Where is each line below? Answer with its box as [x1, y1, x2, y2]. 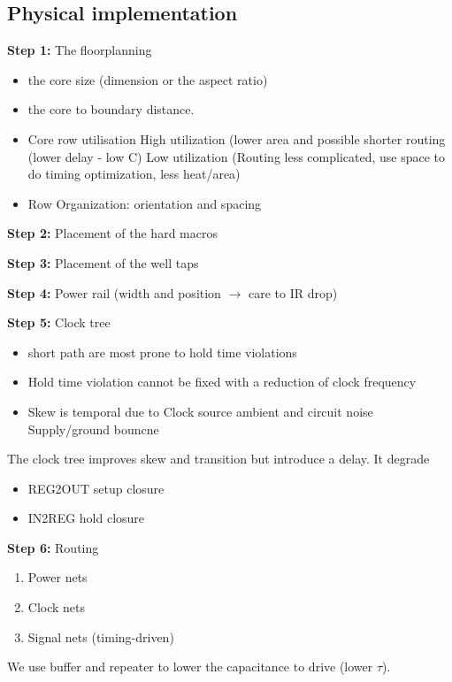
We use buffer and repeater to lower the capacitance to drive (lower [7, 657, 373, 676]
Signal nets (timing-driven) [27, 627, 174, 646]
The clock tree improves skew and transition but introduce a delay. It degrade [7, 449, 430, 468]
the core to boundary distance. [27, 100, 195, 119]
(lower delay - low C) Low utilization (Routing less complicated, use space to [27, 147, 446, 165]
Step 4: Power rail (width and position [7, 283, 221, 302]
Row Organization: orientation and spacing [27, 194, 262, 212]
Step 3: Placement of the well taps [7, 253, 199, 272]
